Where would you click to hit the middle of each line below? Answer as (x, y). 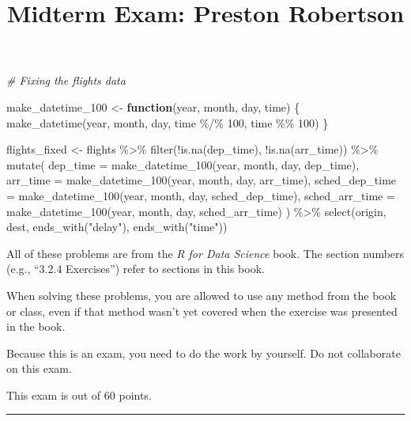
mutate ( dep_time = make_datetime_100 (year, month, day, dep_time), (183, 164)
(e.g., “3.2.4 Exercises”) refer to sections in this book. (136, 269)
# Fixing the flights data (66, 80)
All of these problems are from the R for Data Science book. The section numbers (205, 253)
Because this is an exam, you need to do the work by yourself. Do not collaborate (204, 353)
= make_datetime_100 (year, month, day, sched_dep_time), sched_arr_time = (201, 195)
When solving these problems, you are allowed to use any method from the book (202, 295)
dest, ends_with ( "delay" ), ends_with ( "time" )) (117, 227)
